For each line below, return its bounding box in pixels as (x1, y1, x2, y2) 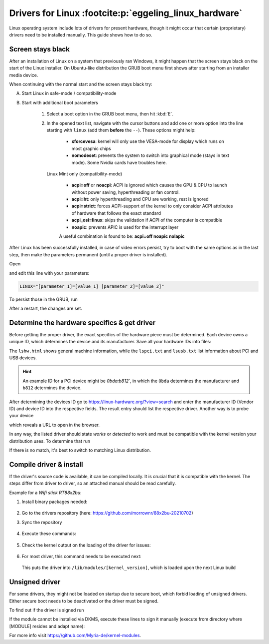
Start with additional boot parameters (21, 99, 98, 105)
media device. (9, 72, 38, 78)
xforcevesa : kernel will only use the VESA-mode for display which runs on (71, 138, 224, 144)
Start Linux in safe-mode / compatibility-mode (21, 90, 117, 96)
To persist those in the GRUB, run (9, 296, 78, 302)
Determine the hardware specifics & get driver (9, 318, 156, 327)
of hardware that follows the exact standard (71, 210, 161, 216)
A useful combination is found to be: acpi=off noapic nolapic (59, 233, 185, 239)
